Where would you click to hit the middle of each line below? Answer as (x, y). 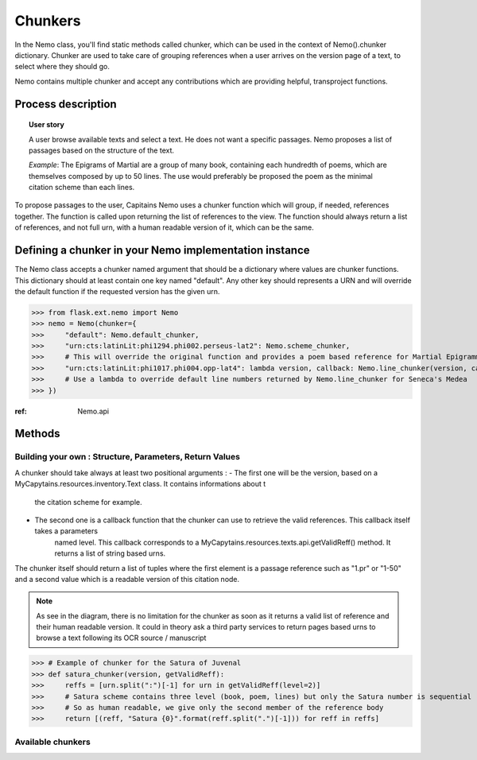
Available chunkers (52, 742)
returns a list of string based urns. (110, 553)
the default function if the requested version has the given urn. (117, 291)
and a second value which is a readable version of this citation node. (127, 579)
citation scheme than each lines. (82, 188)
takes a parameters (66, 531)
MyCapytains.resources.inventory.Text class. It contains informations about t (140, 484)
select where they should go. (62, 67)
